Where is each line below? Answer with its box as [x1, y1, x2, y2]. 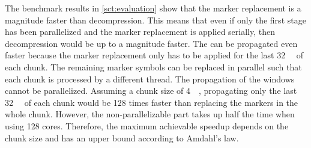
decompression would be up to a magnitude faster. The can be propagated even [5, 37, 298, 49]
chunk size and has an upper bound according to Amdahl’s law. [5, 131, 239, 144]
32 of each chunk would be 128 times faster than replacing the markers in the [5, 96, 298, 108]
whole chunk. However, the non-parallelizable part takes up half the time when [5, 108, 295, 120]
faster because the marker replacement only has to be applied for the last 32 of [5, 49, 304, 61]
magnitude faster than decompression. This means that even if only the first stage [5, 13, 306, 26]
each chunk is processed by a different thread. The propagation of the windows [5, 72, 295, 85]
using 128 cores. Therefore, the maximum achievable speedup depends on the [5, 119, 289, 132]
